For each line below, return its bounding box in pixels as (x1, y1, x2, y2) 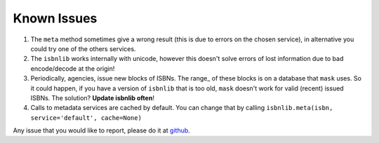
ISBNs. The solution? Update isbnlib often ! (30, 93, 154, 102)
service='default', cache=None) (30, 114, 142, 122)
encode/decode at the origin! (30, 64, 115, 73)
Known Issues (13, 11, 98, 26)
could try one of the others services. (30, 44, 136, 53)
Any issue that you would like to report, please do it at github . (13, 126, 191, 135)
